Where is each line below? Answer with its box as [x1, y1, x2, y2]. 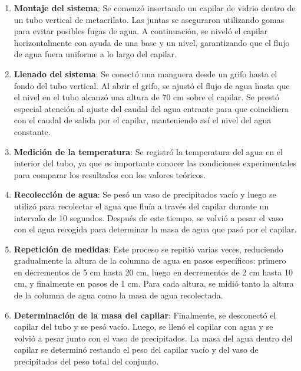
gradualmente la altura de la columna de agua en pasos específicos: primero [14, 254, 286, 267]
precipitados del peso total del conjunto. [14, 355, 159, 367]
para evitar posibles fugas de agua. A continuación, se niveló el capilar [14, 25, 268, 37]
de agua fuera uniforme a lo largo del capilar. [14, 48, 177, 60]
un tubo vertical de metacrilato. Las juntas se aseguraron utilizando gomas [14, 13, 285, 25]
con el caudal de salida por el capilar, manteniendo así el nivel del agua [14, 114, 272, 126]
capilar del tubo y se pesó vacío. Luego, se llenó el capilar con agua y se [14, 320, 273, 333]
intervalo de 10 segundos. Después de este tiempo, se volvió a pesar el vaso [14, 211, 283, 224]
